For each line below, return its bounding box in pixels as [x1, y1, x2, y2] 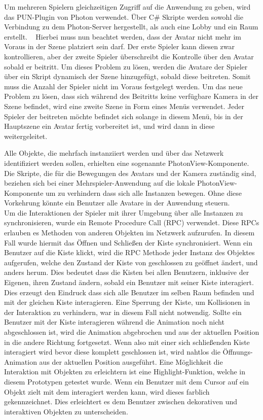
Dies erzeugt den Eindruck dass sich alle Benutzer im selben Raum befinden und [4, 287, 254, 297]
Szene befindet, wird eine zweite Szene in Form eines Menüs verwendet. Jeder [4, 100, 244, 111]
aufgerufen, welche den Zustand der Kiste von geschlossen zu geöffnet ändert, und [4, 257, 258, 267]
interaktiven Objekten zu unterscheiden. [4, 406, 128, 416]
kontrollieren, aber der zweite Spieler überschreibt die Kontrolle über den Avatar [4, 51, 254, 61]
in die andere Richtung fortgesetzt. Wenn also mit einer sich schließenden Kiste [4, 336, 250, 347]
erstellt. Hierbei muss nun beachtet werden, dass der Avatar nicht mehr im [4, 31, 242, 42]
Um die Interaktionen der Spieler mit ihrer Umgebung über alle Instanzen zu [4, 207, 243, 218]
